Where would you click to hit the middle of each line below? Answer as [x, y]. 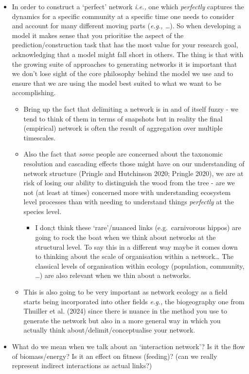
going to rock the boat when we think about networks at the [125, 237]
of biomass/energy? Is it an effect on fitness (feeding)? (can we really [115, 356]
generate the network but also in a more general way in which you [122, 320]
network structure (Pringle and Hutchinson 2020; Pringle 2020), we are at [133, 173]
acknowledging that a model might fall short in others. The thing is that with [128, 54]
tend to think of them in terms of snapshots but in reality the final [123, 118]
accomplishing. [34, 92]
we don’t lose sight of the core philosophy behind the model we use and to [123, 73]
